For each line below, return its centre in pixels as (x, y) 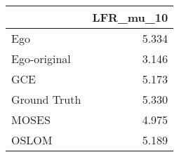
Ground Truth (46, 99)
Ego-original (41, 59)
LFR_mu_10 (130, 17)
